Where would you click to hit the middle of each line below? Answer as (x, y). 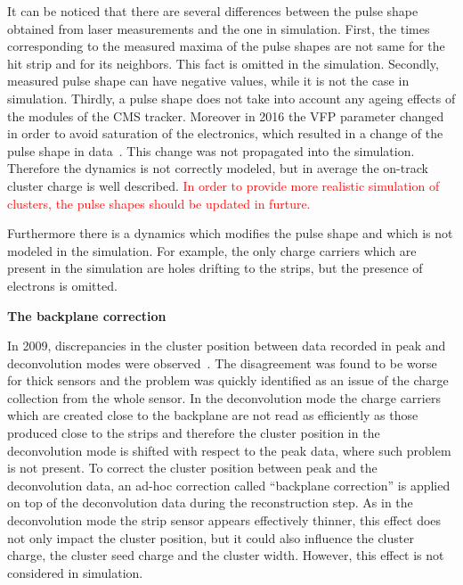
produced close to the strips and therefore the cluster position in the (194, 433)
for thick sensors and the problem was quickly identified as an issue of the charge (228, 380)
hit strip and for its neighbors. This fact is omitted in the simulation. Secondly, (223, 63)
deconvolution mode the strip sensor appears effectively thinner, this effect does (224, 520)
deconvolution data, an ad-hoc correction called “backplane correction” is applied (229, 485)
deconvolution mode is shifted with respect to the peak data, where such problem (229, 450)
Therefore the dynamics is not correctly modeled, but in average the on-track (218, 168)
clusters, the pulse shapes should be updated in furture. (159, 203)
